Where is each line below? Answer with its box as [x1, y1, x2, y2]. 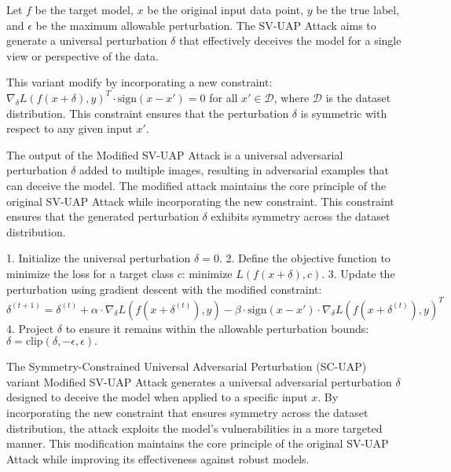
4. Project [6, 320, 54, 336]
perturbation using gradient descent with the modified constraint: [6, 280, 322, 297]
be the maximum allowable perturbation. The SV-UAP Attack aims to [35, 16, 376, 33]
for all [209, 89, 238, 105]
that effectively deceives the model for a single [178, 32, 401, 49]
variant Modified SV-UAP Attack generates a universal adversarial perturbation [6, 373, 392, 390]
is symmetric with [300, 104, 387, 121]
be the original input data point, [147, 2, 304, 17]
